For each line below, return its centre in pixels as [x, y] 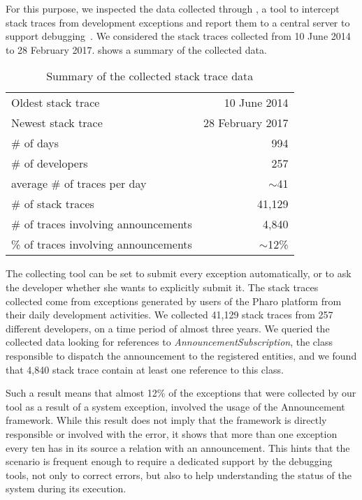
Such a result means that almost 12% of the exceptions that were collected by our [181, 393]
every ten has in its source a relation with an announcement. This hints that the [178, 447]
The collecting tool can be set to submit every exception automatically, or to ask [179, 273]
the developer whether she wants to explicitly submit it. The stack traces [162, 287]
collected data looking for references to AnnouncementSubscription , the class [169, 342]
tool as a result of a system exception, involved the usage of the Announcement [175, 406]
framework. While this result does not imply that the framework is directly [166, 420]
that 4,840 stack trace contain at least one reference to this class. [145, 369]
